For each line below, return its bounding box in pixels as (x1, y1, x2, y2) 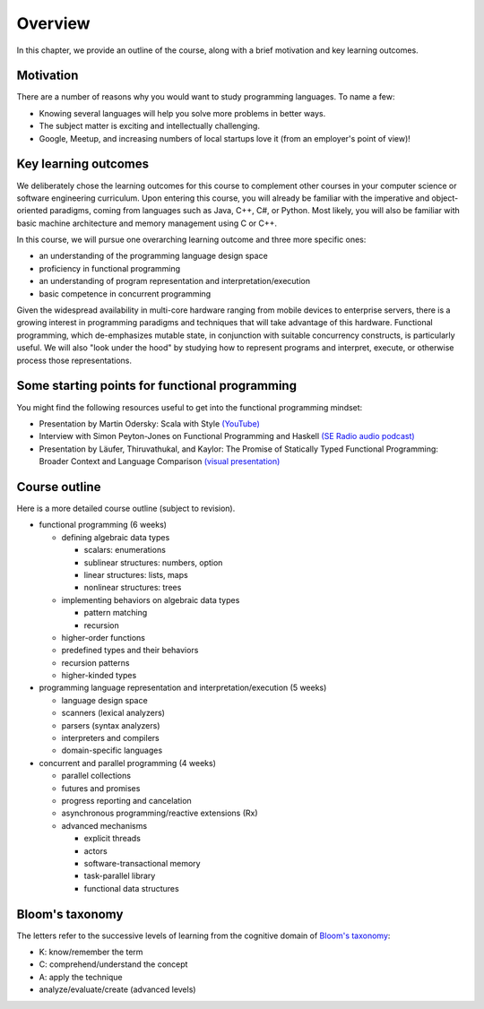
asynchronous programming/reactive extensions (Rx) (61, 807, 259, 819)
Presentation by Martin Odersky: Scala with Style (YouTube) (39, 418, 260, 429)
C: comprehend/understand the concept (39, 959, 188, 970)
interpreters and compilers (61, 733, 160, 744)
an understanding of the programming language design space (39, 251, 268, 262)
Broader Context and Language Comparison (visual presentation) (39, 456, 281, 467)
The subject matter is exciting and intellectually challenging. (39, 121, 260, 132)
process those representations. (16, 355, 132, 366)
